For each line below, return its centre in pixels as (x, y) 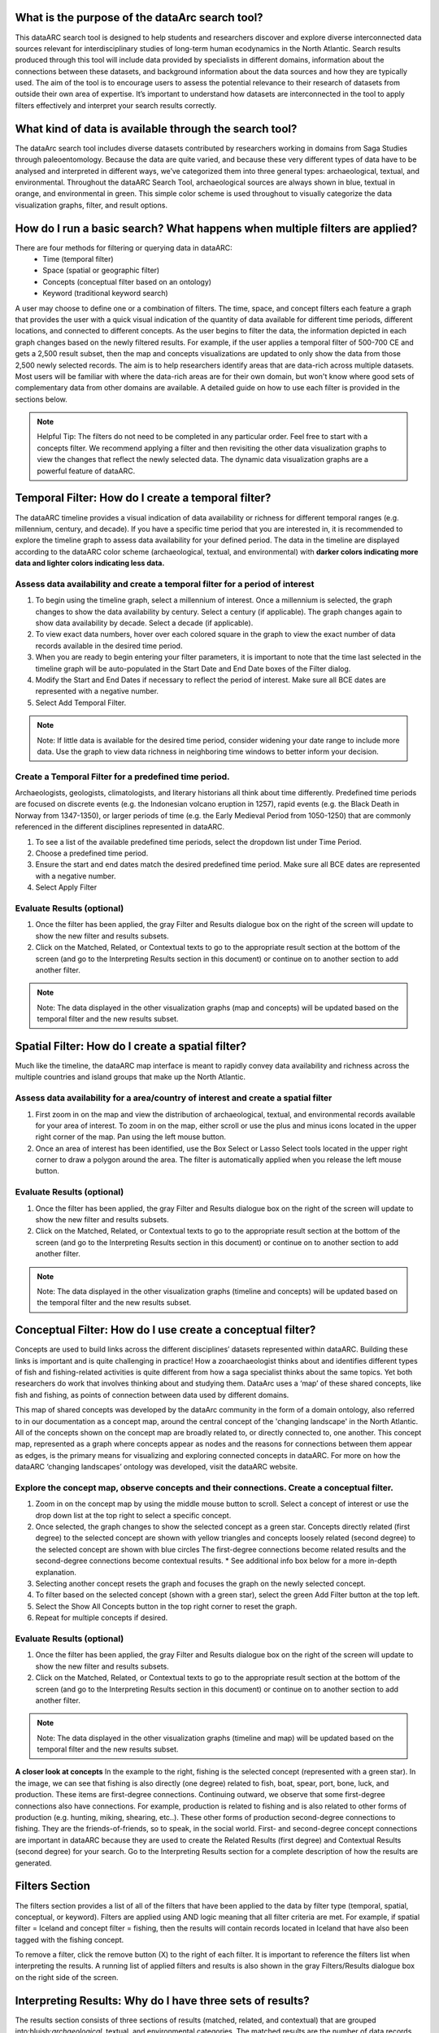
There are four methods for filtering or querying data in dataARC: (124, 247)
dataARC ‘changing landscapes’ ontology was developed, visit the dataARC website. (156, 1467)
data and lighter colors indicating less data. (90, 563)
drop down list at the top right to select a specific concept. (133, 1515)
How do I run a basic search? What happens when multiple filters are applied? (216, 228)
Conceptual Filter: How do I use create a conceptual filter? (165, 1330)
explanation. (56, 1572)
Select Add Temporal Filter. (81, 703)
